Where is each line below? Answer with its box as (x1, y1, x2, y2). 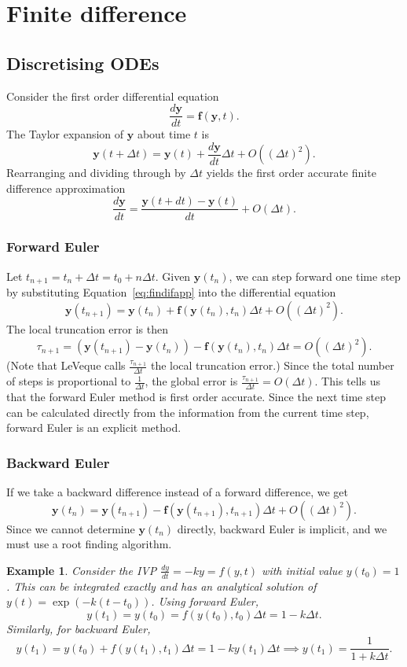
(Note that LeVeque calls (6, 357, 126, 374)
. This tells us (314, 373, 380, 389)
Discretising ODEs (6, 50, 159, 75)
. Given (155, 267, 191, 284)
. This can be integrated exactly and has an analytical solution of (6, 577, 317, 594)
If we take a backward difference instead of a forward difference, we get (6, 484, 348, 500)
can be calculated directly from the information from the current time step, (6, 404, 369, 420)
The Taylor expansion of (6, 126, 124, 142)
